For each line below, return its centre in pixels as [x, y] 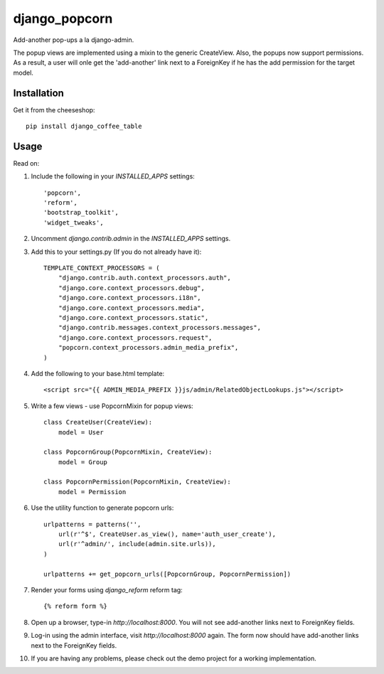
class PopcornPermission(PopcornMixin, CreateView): [137, 482]
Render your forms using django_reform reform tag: [107, 589]
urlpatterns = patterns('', [92, 524]
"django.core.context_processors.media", [132, 308]
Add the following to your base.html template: [98, 373]
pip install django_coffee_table [84, 127]
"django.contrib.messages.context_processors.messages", [159, 328]
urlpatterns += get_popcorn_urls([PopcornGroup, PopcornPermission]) [167, 574]
